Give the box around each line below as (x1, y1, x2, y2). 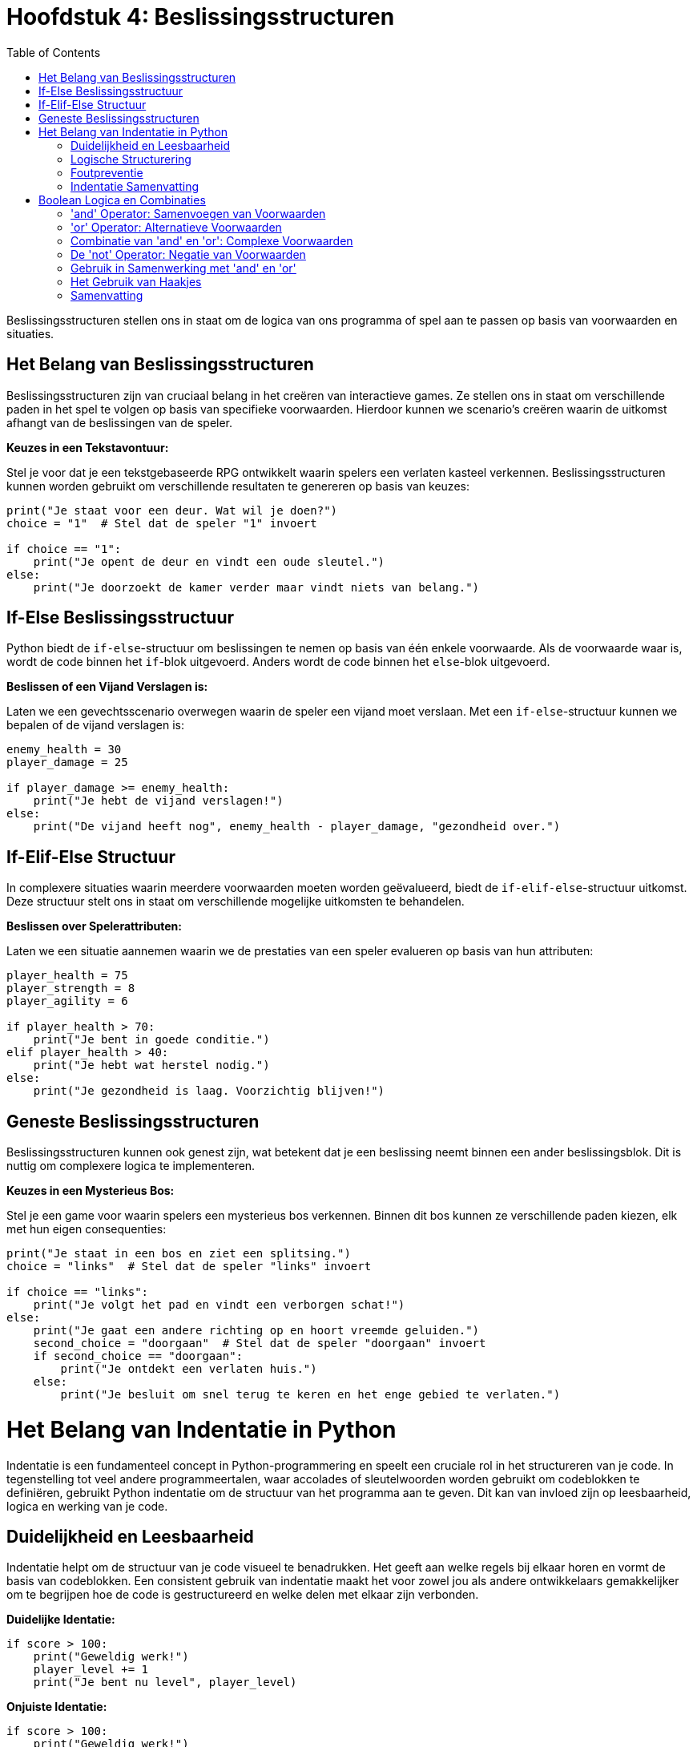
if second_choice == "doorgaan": (33, 1350, 244, 1363)
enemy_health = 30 (6, 743, 122, 756)
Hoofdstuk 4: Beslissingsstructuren (6, 3, 395, 30)
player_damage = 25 (6, 756, 128, 769)
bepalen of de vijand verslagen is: (6, 718, 184, 732)
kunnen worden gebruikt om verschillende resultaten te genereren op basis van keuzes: (6, 478, 469, 493)
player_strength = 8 (6, 982, 135, 995)
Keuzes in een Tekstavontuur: (6, 440, 169, 454)
